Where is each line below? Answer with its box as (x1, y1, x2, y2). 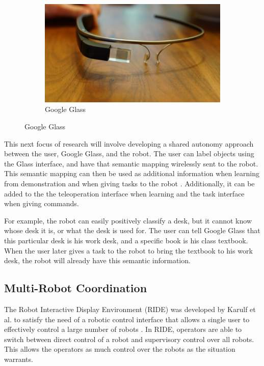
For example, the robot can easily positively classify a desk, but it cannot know (4, 215, 252, 226)
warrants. (4, 353, 33, 364)
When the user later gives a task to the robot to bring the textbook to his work (4, 245, 253, 256)
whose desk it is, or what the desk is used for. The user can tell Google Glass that (4, 225, 260, 236)
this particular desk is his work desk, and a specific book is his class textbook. (4, 235, 248, 245)
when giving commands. (4, 198, 79, 209)
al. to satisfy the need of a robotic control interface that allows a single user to (4, 314, 250, 324)
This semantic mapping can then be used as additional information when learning (4, 168, 259, 179)
